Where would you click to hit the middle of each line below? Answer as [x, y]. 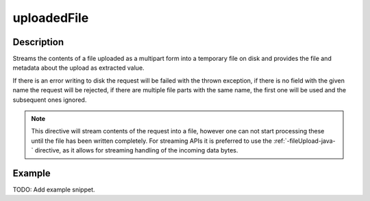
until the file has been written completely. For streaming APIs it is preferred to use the [151, 141]
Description [38, 42]
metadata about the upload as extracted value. [78, 68]
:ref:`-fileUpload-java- [304, 141]
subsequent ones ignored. [50, 100]
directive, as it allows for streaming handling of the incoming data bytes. [136, 150]
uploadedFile [51, 18]
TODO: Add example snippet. [54, 190]
